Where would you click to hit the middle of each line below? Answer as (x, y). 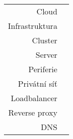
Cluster (45, 40)
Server (46, 55)
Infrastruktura (33, 26)
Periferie (43, 69)
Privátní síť (38, 83)
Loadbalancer (34, 98)
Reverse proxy (33, 112)
